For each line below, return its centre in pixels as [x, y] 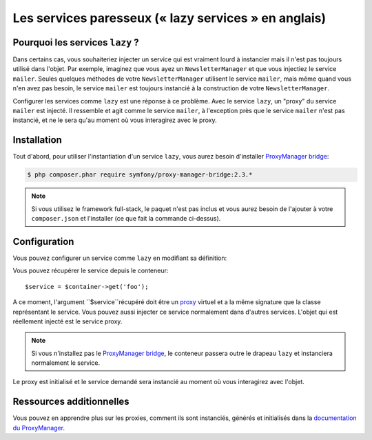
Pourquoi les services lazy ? [76, 42]
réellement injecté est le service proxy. [68, 321]
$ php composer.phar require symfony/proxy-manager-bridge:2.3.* [140, 175]
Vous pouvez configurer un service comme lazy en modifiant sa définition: [120, 258]
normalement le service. [66, 363]
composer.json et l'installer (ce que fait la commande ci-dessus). [126, 219]
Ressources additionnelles [71, 402]
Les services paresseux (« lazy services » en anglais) [169, 18]
